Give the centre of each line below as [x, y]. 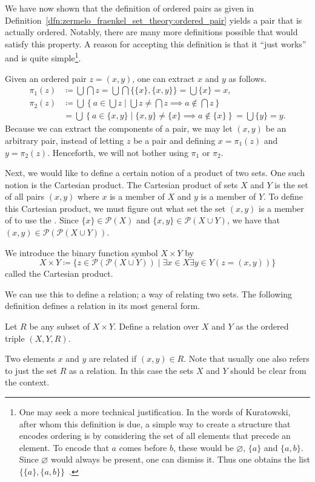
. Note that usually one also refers [247, 358]
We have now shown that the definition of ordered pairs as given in [130, 8]
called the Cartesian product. [59, 273]
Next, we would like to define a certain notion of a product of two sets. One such [155, 173]
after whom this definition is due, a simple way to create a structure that [155, 423]
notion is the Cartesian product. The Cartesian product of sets [121, 184]
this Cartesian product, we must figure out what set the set [115, 208]
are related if [113, 358]
